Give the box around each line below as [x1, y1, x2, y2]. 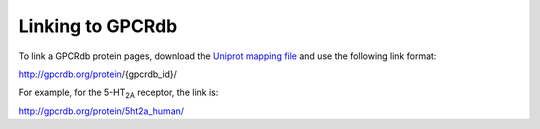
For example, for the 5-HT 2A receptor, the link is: [18, 86, 219, 101]
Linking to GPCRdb [18, 15, 178, 37]
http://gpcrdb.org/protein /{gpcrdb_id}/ [18, 68, 177, 80]
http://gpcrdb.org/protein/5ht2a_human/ [18, 105, 185, 117]
